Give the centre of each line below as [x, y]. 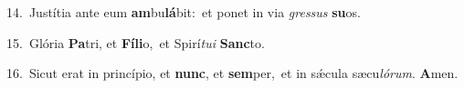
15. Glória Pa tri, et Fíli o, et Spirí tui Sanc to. [136, 42]
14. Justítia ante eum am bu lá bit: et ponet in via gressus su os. [184, 12]
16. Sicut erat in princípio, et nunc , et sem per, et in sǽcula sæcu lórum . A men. [232, 73]
